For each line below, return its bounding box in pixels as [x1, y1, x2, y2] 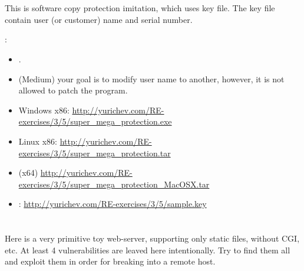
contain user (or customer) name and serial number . [5, 13, 193, 25]
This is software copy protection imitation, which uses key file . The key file [5, 2, 275, 14]
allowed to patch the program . [18, 84, 128, 96]
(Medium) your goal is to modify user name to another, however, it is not [18, 72, 285, 85]
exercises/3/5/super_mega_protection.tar [18, 146, 171, 159]
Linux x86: [18, 135, 57, 147]
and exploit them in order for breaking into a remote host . [5, 255, 216, 267]
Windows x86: [18, 103, 70, 116]
